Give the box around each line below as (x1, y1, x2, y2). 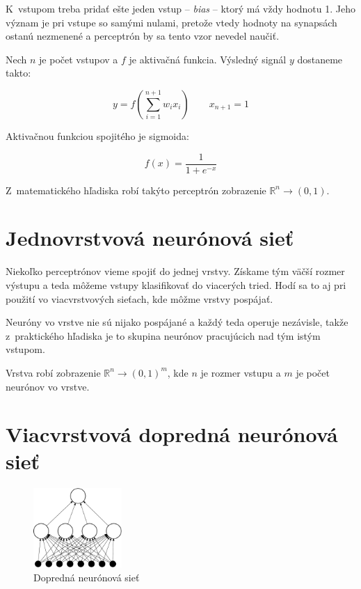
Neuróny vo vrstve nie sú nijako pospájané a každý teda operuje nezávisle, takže (6, 315, 348, 329)
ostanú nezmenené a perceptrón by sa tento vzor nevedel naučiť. (6, 29, 280, 43)
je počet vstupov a (39, 52, 118, 66)
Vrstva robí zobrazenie (6, 365, 101, 379)
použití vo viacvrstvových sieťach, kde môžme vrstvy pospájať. (6, 291, 273, 306)
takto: (6, 65, 31, 80)
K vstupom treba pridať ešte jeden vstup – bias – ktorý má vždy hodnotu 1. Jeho (6, 1, 355, 15)
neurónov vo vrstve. (6, 379, 90, 393)
